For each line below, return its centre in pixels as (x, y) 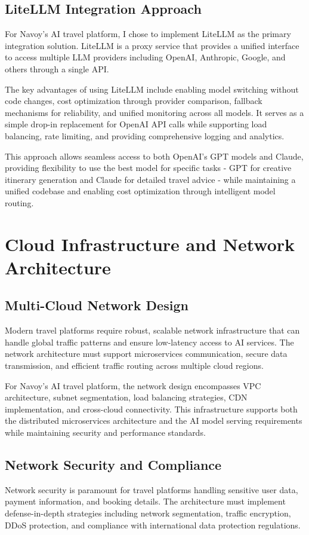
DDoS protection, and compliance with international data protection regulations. (153, 525)
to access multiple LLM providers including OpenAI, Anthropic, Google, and (145, 57)
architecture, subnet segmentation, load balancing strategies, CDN (126, 397)
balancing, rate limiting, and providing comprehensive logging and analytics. (145, 135)
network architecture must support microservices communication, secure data (146, 354)
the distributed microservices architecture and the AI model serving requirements (154, 421)
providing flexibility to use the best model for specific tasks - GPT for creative (148, 168)
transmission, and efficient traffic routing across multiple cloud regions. (134, 366)
